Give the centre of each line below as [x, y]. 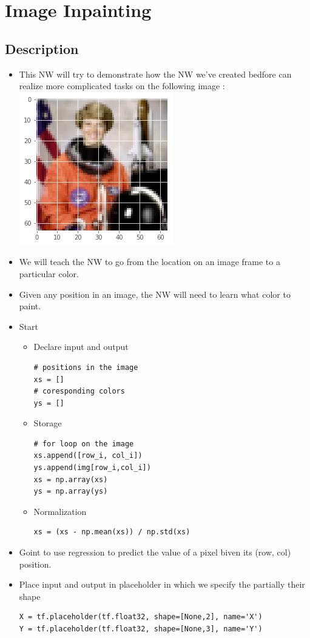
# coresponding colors [79, 391]
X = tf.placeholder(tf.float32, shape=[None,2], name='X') [141, 617]
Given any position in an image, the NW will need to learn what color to [155, 294]
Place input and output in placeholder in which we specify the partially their [162, 584]
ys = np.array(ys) [71, 492]
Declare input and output [81, 347]
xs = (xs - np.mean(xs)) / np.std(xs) [112, 532]
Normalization [60, 511]
